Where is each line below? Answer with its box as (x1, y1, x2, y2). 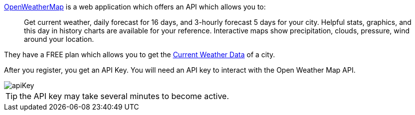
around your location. (24, 35, 94, 43)
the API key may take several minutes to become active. (19, 91, 229, 101)
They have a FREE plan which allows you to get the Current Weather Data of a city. (4, 50, 275, 59)
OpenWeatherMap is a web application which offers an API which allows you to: (4, 2, 266, 11)
